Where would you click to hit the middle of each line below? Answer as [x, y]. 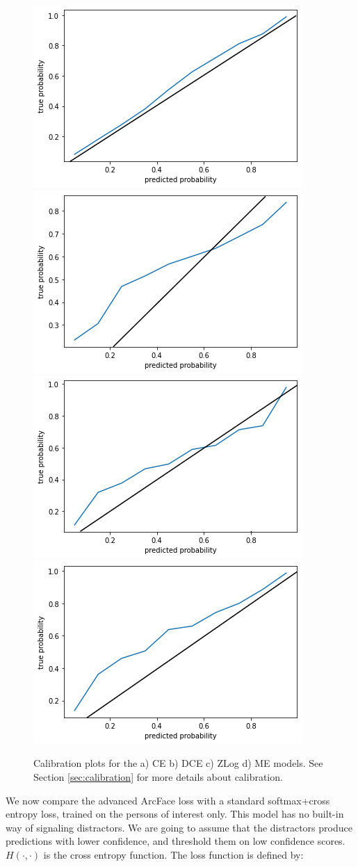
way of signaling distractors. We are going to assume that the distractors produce [179, 827]
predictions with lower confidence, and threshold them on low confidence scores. [176, 841]
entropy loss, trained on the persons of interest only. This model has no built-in [175, 814]
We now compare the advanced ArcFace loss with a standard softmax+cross [168, 800]
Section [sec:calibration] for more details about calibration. [158, 776]
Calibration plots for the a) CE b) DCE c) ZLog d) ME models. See [178, 763]
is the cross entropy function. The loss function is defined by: [173, 854]
